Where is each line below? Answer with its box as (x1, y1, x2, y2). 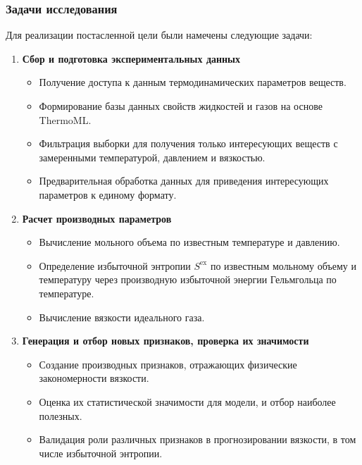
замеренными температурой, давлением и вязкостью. (39, 149, 266, 164)
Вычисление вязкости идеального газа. (39, 309, 205, 324)
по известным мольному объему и (210, 258, 356, 273)
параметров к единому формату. (39, 187, 177, 201)
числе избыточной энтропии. (39, 445, 163, 460)
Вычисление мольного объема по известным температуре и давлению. (39, 235, 340, 249)
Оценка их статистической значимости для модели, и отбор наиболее (39, 394, 336, 409)
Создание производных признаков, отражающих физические (39, 356, 297, 371)
